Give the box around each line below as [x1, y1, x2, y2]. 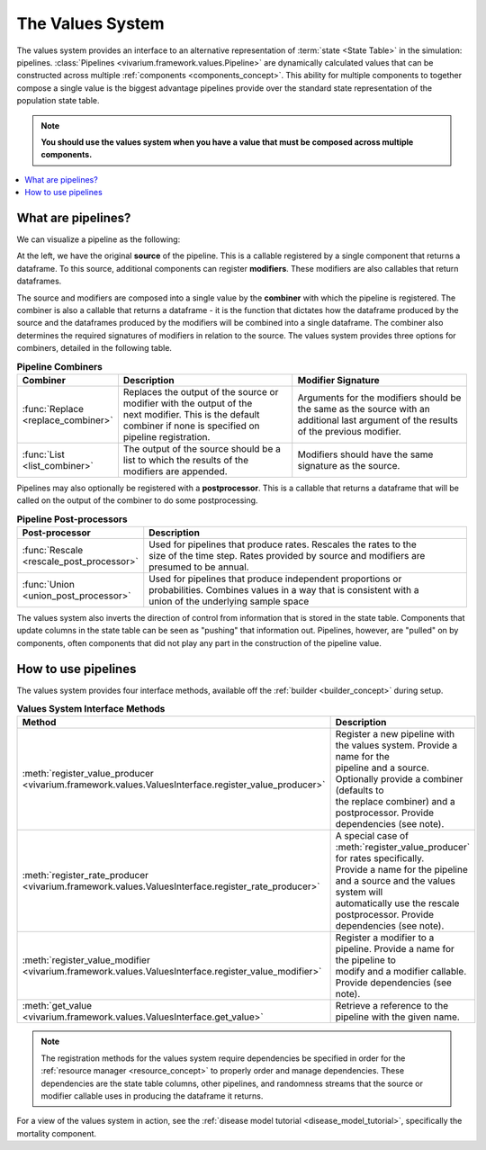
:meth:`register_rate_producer [22, 869, 148, 882]
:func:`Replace [22, 402, 85, 415]
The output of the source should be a [122, 442, 281, 454]
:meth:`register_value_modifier [22, 954, 150, 966]
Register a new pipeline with [335, 728, 455, 741]
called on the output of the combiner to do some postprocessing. [16, 495, 258, 506]
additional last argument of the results [297, 414, 458, 427]
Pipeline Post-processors [16, 513, 128, 526]
